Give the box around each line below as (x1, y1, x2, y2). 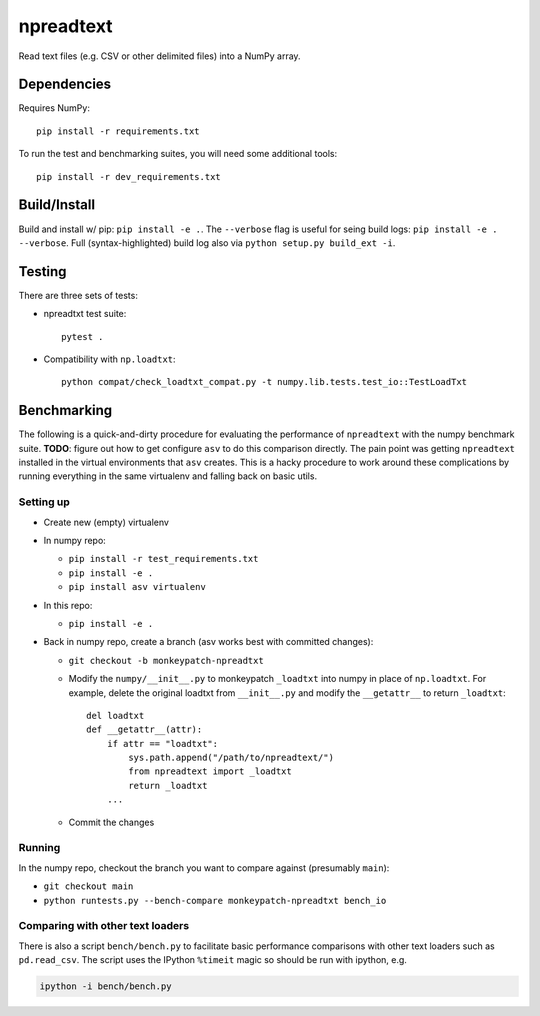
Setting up (18, 495, 70, 509)
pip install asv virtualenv (68, 581, 207, 593)
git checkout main (43, 881, 134, 892)
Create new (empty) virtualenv (43, 516, 170, 528)
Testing (18, 263, 67, 280)
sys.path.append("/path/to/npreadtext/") (128, 752, 335, 764)
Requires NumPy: (18, 102, 90, 114)
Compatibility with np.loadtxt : (43, 353, 176, 365)
